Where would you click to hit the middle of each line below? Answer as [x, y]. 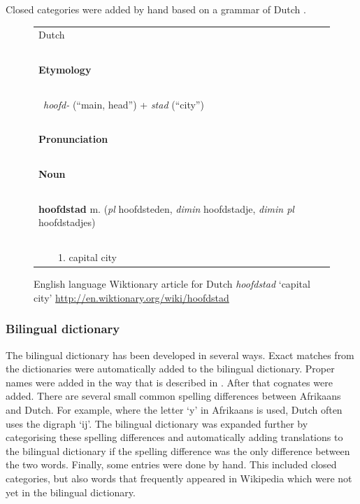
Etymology [65, 70]
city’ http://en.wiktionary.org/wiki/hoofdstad [131, 297]
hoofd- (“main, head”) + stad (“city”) [124, 104]
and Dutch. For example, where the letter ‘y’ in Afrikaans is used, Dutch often [174, 409]
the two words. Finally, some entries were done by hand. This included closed [171, 464]
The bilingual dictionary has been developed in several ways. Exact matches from [180, 355]
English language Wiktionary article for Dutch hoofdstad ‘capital [172, 284]
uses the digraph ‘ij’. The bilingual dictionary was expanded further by [157, 423]
